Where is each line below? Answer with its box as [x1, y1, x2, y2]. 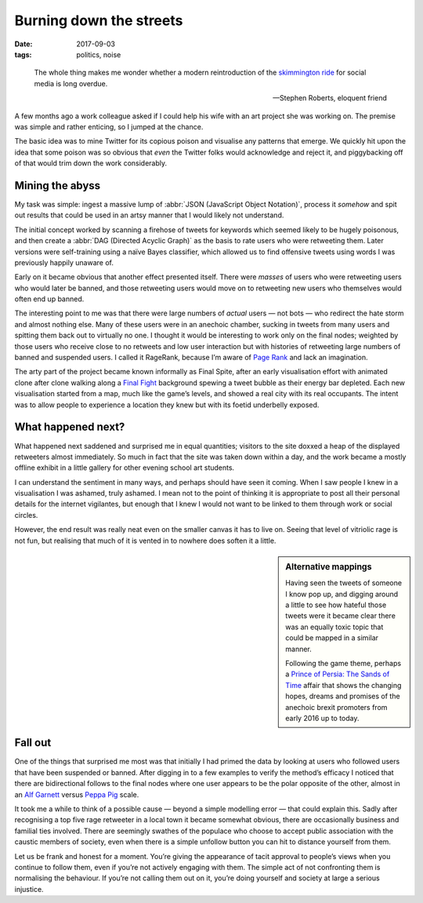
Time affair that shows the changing [285, 680, 402, 690]
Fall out [14, 736, 52, 749]
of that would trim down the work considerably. [14, 158, 168, 168]
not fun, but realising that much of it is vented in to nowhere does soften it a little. [14, 536, 277, 545]
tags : [14, 49, 32, 59]
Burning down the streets [14, 12, 183, 29]
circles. [14, 510, 38, 519]
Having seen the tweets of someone [285, 578, 403, 588]
